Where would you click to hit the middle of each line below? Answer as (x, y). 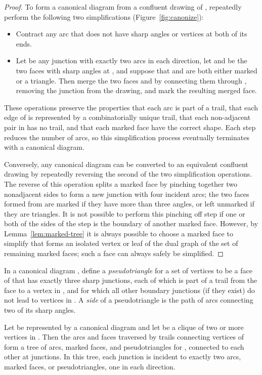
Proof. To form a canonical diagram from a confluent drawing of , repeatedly (123, 7)
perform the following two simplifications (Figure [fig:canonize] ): (104, 16)
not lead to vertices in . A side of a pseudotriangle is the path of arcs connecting (129, 300)
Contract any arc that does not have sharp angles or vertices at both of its (132, 34)
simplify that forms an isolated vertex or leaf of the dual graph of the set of (121, 243)
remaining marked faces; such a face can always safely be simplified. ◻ (114, 253)
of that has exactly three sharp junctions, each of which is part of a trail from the (131, 280)
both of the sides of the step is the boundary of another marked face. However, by (131, 223)
